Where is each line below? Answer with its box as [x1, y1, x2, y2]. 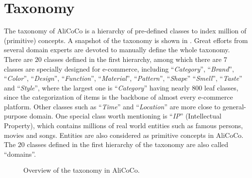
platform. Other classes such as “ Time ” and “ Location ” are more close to [4, 101, 220, 111]
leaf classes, [204, 82, 238, 92]
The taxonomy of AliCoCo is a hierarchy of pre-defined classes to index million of [4, 26, 247, 36]
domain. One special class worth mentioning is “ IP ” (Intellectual [29, 111, 221, 121]
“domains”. [4, 148, 36, 159]
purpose [4, 111, 27, 121]
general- [222, 101, 246, 111]
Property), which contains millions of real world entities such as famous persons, [4, 120, 243, 131]
